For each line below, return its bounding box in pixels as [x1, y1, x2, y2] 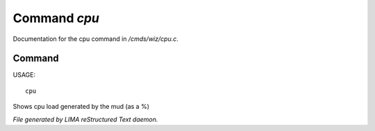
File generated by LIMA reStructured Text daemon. [12, 115, 158, 123]
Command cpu [12, 10, 100, 26]
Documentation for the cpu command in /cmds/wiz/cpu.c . [12, 35, 178, 43]
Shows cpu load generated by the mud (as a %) [12, 103, 149, 111]
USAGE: [12, 71, 36, 79]
